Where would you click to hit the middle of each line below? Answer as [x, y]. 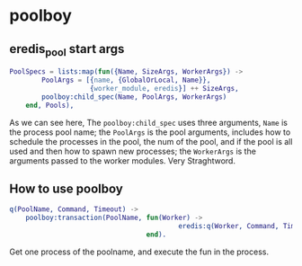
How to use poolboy [66, 188]
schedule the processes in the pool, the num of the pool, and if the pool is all [151, 141]
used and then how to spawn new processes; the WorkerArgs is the [133, 151]
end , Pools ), [50, 105]
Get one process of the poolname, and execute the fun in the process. [139, 252]
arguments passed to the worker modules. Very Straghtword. [123, 160]
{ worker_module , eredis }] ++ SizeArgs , [164, 88]
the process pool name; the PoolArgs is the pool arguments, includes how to [150, 132]
